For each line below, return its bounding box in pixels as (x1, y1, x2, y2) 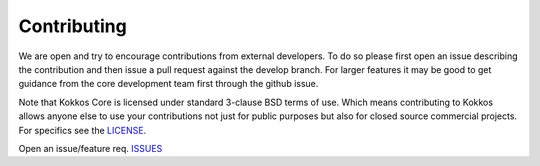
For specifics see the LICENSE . (18, 124, 147, 136)
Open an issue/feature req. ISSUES (18, 142, 163, 154)
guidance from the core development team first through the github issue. (18, 78, 319, 90)
